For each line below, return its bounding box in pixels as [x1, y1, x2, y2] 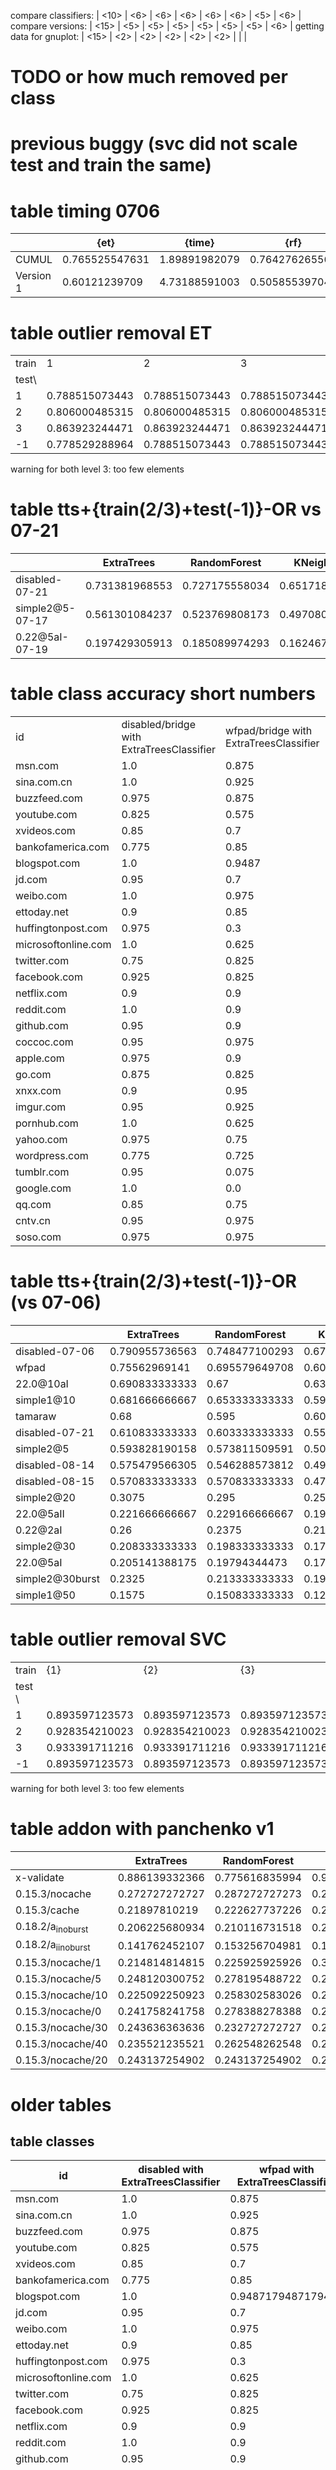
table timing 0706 [10, 200, 161, 222]
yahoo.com [15, 1133, 68, 1147]
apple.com [15, 1051, 65, 1065]
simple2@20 [15, 1491, 76, 1505]
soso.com [15, 1230, 62, 1244]
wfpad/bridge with [225, 724, 313, 738]
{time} [184, 236, 215, 250]
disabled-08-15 [15, 1475, 95, 1489]
